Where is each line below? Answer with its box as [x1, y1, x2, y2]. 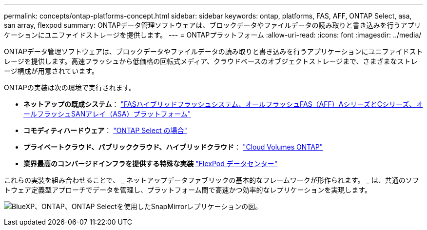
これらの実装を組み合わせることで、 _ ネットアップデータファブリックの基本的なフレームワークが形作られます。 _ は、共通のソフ [4, 176, 419, 184]
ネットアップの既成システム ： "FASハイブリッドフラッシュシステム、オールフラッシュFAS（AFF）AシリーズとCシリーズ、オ [23, 100, 423, 108]
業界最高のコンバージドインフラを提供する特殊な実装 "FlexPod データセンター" [23, 159, 278, 168]
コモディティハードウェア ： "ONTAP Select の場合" [23, 126, 188, 134]
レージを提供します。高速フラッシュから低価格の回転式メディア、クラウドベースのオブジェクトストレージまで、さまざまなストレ [4, 57, 418, 65]
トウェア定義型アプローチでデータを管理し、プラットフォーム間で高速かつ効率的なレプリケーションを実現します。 [4, 186, 371, 194]
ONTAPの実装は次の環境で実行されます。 [4, 83, 136, 92]
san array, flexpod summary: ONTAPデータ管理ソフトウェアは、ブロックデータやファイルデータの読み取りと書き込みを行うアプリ [4, 21, 421, 29]
